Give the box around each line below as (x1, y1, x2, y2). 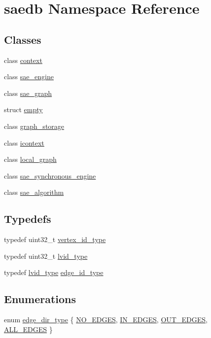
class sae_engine (4, 71, 54, 82)
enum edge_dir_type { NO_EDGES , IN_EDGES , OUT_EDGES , (4, 314, 208, 325)
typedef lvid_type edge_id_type (4, 267, 104, 277)
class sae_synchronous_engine (4, 170, 96, 181)
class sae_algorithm (4, 187, 64, 197)
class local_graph (4, 154, 57, 164)
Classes (4, 31, 41, 47)
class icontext (4, 137, 44, 148)
